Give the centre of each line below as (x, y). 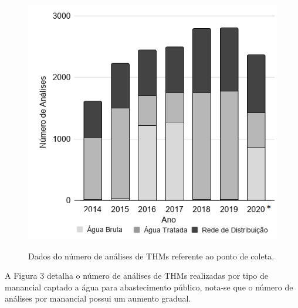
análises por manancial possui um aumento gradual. (98, 298)
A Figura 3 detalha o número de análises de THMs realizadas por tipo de (137, 276)
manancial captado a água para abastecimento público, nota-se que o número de (149, 287)
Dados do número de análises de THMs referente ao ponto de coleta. (151, 256)
